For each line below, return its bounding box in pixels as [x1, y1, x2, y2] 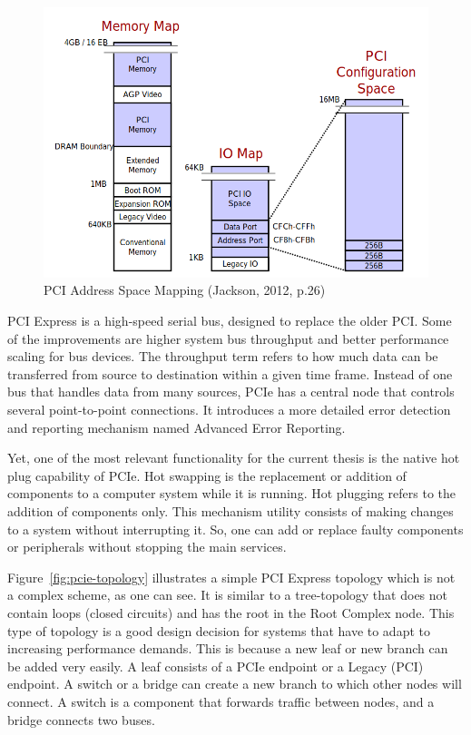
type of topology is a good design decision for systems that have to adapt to [7, 621, 430, 640]
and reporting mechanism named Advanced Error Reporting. [7, 417, 346, 436]
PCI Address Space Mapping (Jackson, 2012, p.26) [44, 280, 326, 299]
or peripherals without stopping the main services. [7, 537, 287, 556]
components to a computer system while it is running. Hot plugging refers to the [7, 484, 456, 503]
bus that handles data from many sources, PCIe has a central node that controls [7, 382, 455, 401]
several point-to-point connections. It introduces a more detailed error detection [7, 400, 451, 419]
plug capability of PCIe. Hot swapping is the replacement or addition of [7, 465, 407, 485]
